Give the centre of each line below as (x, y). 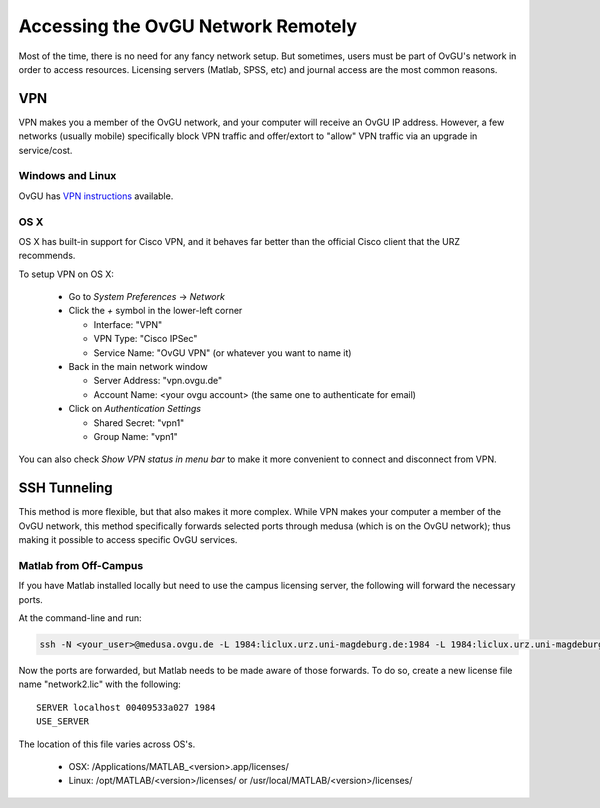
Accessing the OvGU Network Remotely (188, 26)
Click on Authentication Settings (135, 409)
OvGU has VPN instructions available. (96, 196)
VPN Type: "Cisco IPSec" (145, 339)
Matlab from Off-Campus (81, 565)
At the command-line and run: (80, 617)
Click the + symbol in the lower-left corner (155, 311)
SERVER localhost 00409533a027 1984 (126, 707)
